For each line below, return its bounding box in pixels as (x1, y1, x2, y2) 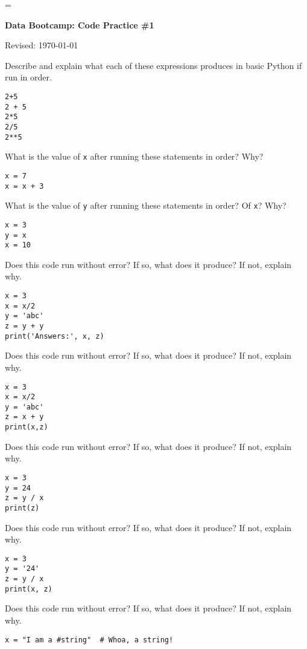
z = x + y (5, 413, 44, 422)
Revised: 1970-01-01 (5, 39, 78, 51)
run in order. (5, 71, 52, 83)
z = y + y (5, 322, 44, 330)
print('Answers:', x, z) (5, 331, 104, 341)
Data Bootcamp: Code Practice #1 (5, 18, 154, 31)
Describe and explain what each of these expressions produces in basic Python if (5, 59, 302, 71)
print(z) (5, 503, 40, 512)
